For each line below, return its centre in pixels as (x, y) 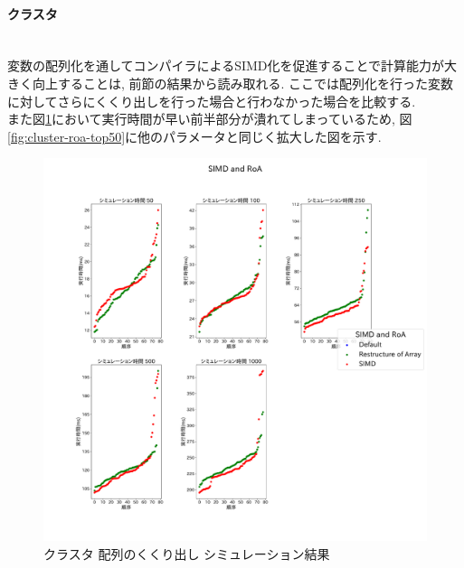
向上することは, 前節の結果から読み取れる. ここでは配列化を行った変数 (243, 83)
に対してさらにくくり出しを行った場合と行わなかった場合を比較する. (212, 101)
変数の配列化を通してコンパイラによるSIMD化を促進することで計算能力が (226, 65)
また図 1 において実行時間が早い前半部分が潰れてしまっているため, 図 (210, 119)
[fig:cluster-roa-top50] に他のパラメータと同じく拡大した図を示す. (194, 136)
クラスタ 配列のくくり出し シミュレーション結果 (187, 553)
